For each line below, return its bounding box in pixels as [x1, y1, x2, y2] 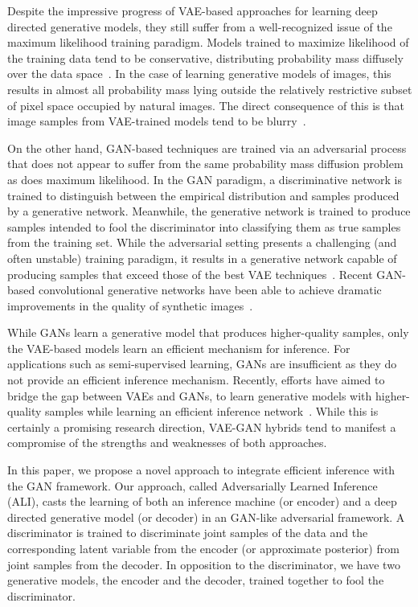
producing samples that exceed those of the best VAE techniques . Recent [7, 265, 373, 282]
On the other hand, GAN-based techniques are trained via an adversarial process [7, 139, 407, 156]
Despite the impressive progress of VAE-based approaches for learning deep [7, 2, 378, 18]
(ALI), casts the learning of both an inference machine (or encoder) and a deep [7, 493, 397, 510]
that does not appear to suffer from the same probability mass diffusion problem [7, 155, 404, 172]
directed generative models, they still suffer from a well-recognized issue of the [7, 18, 392, 35]
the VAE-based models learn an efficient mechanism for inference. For [7, 339, 350, 356]
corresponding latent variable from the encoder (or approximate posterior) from [7, 540, 400, 556]
